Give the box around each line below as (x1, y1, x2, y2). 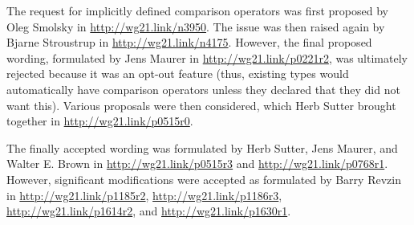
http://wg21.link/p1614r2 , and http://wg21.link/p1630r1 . (6, 202, 291, 219)
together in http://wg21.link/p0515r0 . (6, 112, 193, 129)
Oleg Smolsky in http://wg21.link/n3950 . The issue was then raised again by (6, 18, 385, 35)
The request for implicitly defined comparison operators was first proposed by (6, 2, 388, 18)
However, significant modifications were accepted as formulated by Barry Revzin (6, 170, 401, 187)
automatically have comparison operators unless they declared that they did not (6, 80, 400, 97)
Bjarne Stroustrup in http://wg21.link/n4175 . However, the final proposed (6, 34, 372, 51)
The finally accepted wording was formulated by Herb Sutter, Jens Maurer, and (6, 139, 398, 156)
